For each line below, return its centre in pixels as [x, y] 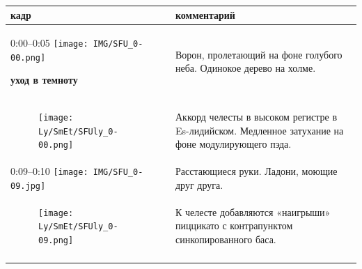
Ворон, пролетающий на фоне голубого [259, 54]
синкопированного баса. [226, 239]
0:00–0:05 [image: [49, 42]
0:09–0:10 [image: [49, 171]
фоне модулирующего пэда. [233, 144]
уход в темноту [44, 80]
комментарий [205, 15]
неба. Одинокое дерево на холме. [245, 68]
